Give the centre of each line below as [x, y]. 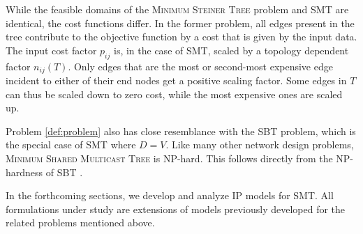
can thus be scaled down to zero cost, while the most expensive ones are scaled [174, 94]
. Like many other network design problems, [260, 145]
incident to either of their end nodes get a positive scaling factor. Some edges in [176, 80]
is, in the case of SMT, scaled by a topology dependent [231, 50]
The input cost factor [51, 50]
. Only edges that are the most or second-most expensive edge [200, 66]
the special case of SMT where [71, 145]
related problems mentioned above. [80, 223]
